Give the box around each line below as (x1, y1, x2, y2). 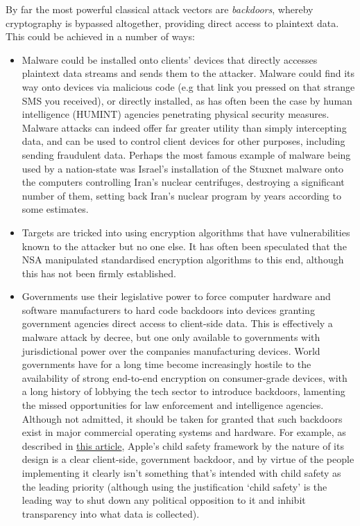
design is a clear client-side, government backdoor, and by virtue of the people (22, 452, 354, 466)
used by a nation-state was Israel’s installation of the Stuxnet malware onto (22, 161, 344, 175)
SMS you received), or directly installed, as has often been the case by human (22, 93, 352, 107)
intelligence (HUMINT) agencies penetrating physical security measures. (22, 107, 329, 121)
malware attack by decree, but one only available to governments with (22, 330, 320, 344)
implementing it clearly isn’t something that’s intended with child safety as (22, 466, 341, 480)
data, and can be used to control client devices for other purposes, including (22, 134, 345, 148)
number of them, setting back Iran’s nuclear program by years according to (22, 188, 341, 202)
